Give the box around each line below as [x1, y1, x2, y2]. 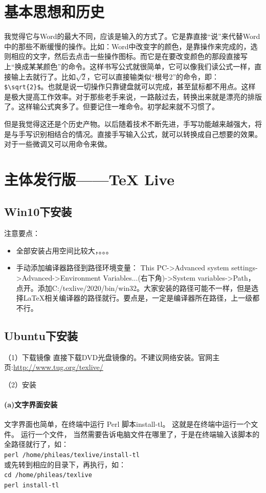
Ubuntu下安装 [4, 327, 78, 343]
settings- [231, 262, 258, 273]
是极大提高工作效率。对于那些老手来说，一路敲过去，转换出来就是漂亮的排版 [4, 91, 262, 102]
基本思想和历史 [4, 1, 105, 22]
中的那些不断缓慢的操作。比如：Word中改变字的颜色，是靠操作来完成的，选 [4, 41, 258, 51]
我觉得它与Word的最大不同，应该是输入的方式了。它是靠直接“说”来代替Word [4, 31, 260, 42]
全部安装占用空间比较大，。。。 [16, 245, 113, 255]
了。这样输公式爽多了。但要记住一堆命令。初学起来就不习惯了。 [4, 101, 219, 112]
